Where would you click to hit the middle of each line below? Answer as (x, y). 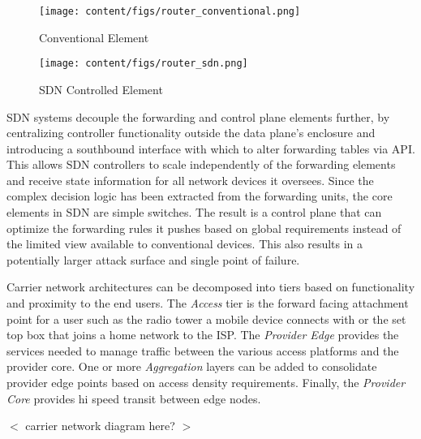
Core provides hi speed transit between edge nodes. (134, 398)
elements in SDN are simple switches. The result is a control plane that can (194, 212)
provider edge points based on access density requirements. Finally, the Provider (206, 382)
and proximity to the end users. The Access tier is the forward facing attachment (208, 303)
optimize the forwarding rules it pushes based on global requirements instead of (204, 228)
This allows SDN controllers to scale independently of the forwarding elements (201, 164)
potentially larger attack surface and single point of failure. (153, 259)
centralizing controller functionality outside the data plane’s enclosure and (191, 133)
